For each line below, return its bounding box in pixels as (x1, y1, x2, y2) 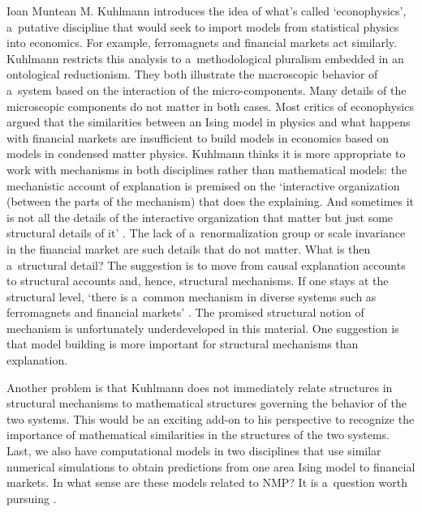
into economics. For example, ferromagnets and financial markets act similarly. (6, 34, 397, 51)
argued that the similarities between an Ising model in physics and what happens (6, 113, 411, 130)
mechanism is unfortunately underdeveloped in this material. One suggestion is (6, 319, 399, 336)
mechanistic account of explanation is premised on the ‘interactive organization (6, 177, 400, 194)
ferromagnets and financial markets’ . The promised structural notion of (6, 304, 364, 321)
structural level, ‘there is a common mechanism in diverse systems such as (6, 288, 377, 305)
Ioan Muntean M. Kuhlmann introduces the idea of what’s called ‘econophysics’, (6, 2, 407, 19)
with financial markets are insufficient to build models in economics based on (6, 129, 390, 146)
